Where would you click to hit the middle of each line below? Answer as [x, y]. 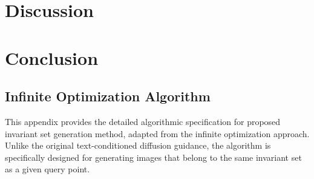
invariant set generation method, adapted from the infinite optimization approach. [157, 133]
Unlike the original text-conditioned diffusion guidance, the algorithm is [138, 145]
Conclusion [52, 57]
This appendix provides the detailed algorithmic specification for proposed [143, 121]
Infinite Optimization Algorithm [108, 96]
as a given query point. [47, 169]
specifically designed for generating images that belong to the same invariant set [153, 157]
